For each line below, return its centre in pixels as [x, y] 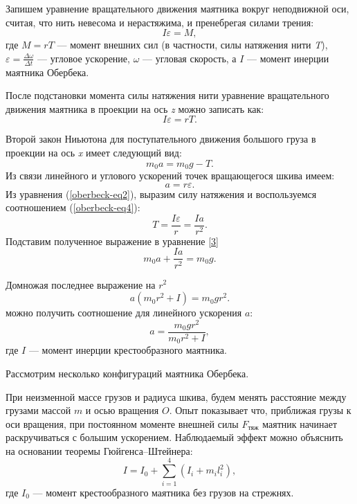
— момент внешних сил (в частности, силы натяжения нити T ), [192, 45]
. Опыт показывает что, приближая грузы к [260, 410]
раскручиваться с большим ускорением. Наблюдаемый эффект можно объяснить [174, 437]
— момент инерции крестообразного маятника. [128, 350]
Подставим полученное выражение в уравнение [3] [112, 241]
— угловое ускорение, [84, 58]
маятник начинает [300, 423]
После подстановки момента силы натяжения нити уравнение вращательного [167, 95]
